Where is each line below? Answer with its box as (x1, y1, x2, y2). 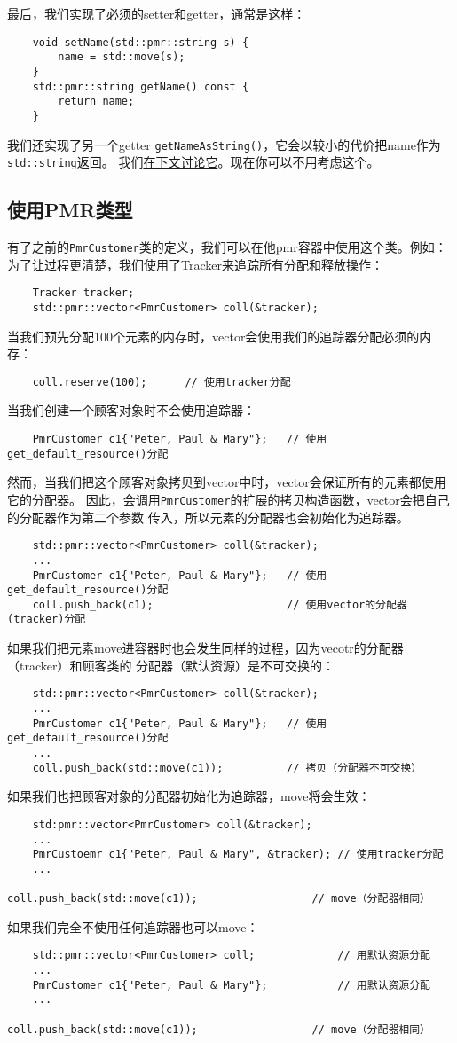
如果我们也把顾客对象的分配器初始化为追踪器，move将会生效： (7, 787, 371, 805)
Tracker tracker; (32, 286, 135, 300)
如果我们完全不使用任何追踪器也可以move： (7, 917, 259, 936)
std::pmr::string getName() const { (32, 80, 249, 93)
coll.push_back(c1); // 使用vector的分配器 (32, 598, 407, 611)
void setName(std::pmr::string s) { (32, 35, 249, 49)
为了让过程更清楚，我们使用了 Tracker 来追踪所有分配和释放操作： (7, 255, 383, 273)
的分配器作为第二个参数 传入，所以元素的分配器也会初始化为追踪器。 (7, 507, 409, 526)
